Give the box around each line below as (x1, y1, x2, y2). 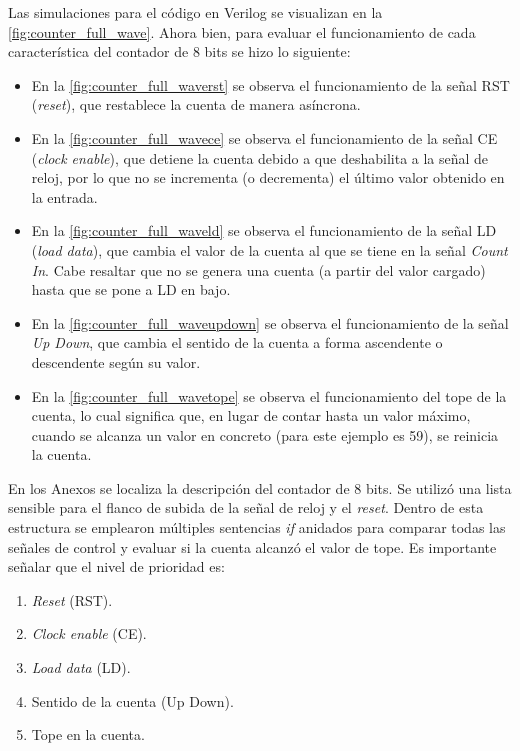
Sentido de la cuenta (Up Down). (31, 690, 234, 711)
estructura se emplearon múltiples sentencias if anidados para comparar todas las (8, 517, 506, 538)
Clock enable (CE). (31, 623, 147, 644)
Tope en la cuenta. (31, 724, 145, 745)
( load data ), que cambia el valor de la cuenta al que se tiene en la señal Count (31, 239, 508, 260)
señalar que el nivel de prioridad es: (8, 556, 225, 577)
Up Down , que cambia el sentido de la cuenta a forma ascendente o (31, 332, 443, 353)
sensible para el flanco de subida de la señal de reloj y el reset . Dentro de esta (8, 497, 484, 518)
